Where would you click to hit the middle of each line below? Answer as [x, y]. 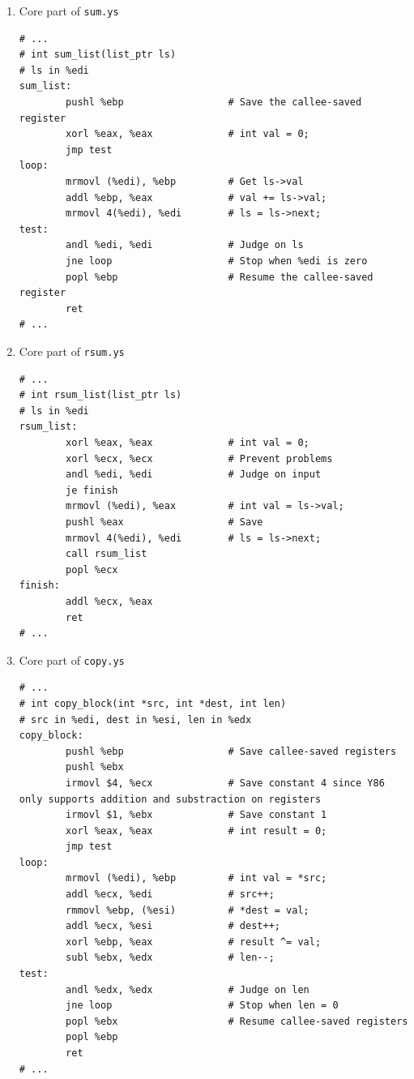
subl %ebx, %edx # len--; [170, 958]
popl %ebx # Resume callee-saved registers [237, 1021]
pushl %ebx [95, 767]
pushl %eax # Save [164, 522]
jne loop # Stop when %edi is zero [217, 261]
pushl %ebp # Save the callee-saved [214, 103]
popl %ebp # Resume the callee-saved [220, 277]
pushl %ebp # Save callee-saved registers [231, 751]
